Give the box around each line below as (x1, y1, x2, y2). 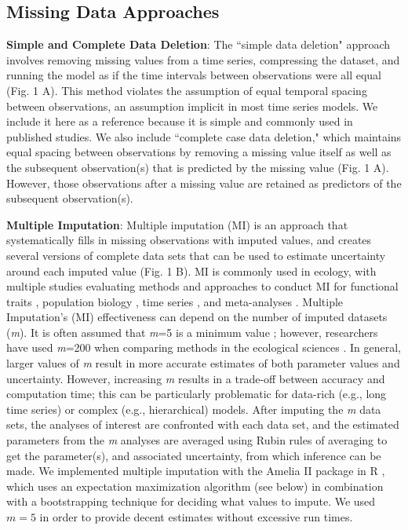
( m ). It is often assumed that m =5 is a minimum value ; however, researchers (6, 323, 378, 340)
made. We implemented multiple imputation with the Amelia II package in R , (6, 462, 385, 479)
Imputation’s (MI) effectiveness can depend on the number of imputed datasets (6, 309, 388, 325)
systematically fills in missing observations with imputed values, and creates (6, 232, 372, 248)
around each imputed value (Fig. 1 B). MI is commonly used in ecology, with (6, 262, 377, 279)
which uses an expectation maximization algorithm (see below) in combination (6, 477, 384, 494)
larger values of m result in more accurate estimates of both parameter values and (6, 355, 400, 371)
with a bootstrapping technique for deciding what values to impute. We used (6, 493, 376, 510)
